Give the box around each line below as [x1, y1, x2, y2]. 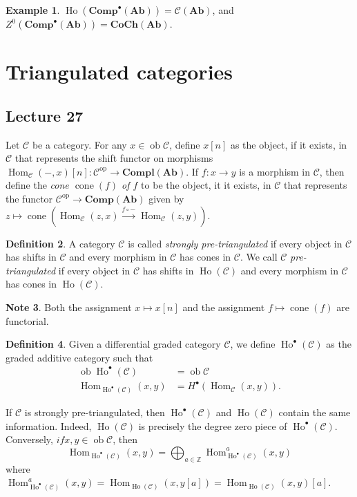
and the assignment [182, 299, 265, 314]
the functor [6, 191, 53, 205]
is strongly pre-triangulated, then [24, 405, 165, 420]
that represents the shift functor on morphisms [15, 151, 213, 165]
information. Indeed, [6, 418, 92, 433]
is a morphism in [239, 164, 311, 178]
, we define [230, 337, 276, 351]
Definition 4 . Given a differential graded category [6, 337, 221, 351]
